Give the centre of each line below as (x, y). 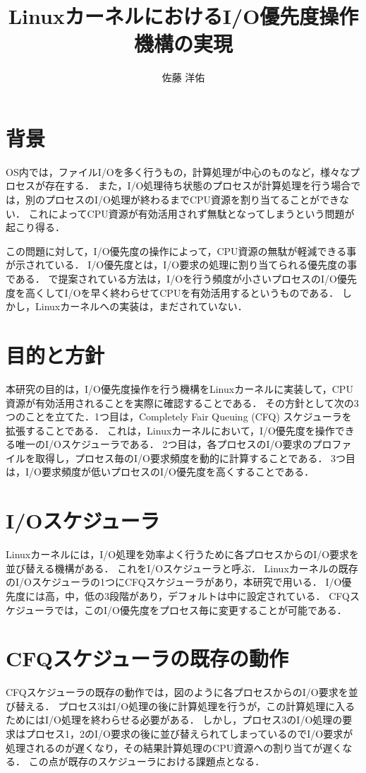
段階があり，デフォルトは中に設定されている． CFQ (230, 595)
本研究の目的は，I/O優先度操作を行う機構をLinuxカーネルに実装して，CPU (179, 388)
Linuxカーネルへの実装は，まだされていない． (141, 306)
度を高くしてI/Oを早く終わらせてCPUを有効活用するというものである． (172, 292)
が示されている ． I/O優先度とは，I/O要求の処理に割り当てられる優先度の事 (182, 265)
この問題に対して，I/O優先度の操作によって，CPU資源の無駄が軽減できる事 (181, 250)
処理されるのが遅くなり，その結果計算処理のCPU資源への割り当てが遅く (174, 747)
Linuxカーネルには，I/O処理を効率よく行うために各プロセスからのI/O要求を (183, 554)
